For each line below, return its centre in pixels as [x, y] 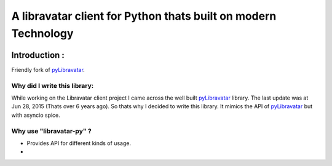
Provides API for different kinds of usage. [79, 143]
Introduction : [38, 55]
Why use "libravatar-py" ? [51, 131]
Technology [42, 33]
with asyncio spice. [36, 115]
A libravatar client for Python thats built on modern [144, 16]
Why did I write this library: [53, 85]
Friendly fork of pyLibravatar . [48, 69]
